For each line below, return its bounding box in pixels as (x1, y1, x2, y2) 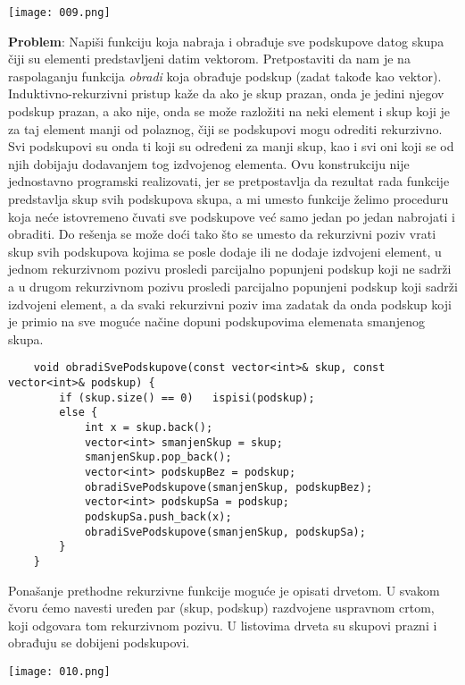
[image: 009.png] (8, 6, 111, 19)
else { (59, 406, 98, 419)
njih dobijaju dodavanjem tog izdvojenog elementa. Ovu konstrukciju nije (8, 154, 410, 173)
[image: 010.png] (8, 664, 111, 678)
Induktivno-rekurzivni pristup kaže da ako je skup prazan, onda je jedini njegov (8, 84, 444, 103)
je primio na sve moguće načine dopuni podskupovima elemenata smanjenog (8, 312, 425, 331)
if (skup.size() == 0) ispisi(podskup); (59, 391, 315, 404)
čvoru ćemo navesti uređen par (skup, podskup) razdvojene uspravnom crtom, (8, 598, 435, 617)
